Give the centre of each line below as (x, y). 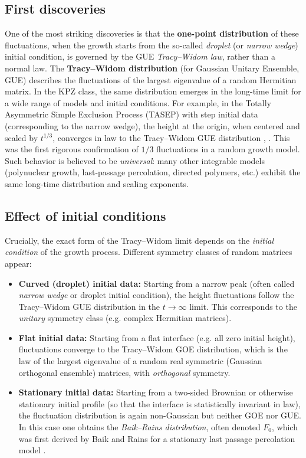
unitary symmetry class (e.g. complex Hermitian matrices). (125, 318)
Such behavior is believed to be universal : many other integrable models (135, 160)
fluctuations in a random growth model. (228, 149)
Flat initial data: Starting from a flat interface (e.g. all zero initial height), (157, 337)
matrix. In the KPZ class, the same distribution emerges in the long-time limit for (153, 91)
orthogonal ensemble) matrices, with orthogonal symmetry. (124, 372)
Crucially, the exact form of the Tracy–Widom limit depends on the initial (139, 240)
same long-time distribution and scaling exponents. (97, 183)
